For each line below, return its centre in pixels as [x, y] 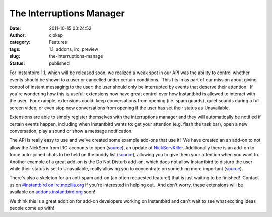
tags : [15, 49]
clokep [56, 35]
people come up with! [32, 208]
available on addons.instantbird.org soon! [52, 192]
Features [58, 42]
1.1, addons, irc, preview [74, 49]
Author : [18, 35]
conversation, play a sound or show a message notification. [71, 131]
